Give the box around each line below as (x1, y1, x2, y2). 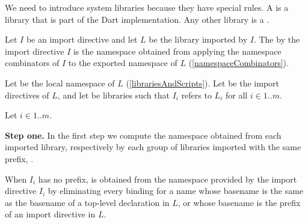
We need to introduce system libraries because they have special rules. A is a (5, 1, 289, 13)
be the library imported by (149, 33, 248, 46)
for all (225, 88, 248, 101)
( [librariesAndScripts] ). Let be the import (126, 76, 280, 89)
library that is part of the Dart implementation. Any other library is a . (5, 13, 269, 25)
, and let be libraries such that (57, 88, 170, 101)
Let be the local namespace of (5, 76, 115, 89)
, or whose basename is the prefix (177, 196, 301, 208)
